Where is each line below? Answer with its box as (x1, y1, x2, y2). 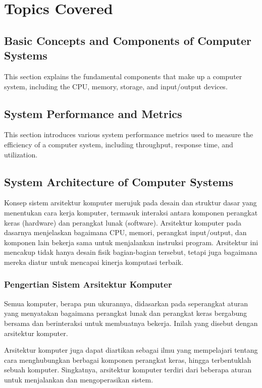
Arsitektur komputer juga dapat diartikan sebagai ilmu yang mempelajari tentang (4, 345, 258, 355)
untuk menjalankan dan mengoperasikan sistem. (4, 374, 153, 384)
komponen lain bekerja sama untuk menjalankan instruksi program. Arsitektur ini (4, 237, 258, 247)
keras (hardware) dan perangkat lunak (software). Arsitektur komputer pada (4, 217, 241, 228)
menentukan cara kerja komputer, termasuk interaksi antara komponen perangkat (4, 207, 258, 217)
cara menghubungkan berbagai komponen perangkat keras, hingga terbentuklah (4, 354, 251, 365)
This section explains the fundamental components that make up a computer (4, 71, 242, 81)
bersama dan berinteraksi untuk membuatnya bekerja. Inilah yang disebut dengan (4, 317, 258, 328)
